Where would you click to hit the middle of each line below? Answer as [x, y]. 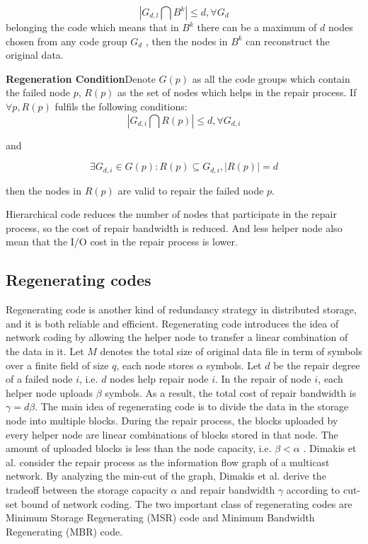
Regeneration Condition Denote [81, 78]
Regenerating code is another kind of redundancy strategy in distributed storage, [181, 309]
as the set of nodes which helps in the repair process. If [237, 92]
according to [313, 489]
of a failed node [39, 379]
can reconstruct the [288, 41]
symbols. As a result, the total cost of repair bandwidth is [231, 392]
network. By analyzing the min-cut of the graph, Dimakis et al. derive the [166, 476]
